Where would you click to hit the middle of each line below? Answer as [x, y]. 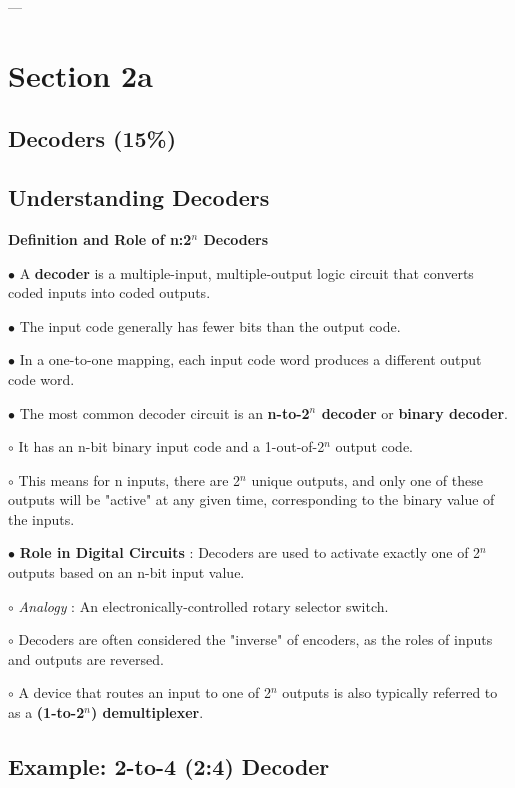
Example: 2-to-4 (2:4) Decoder [169, 766]
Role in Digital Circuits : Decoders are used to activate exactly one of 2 [250, 552]
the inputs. [41, 518]
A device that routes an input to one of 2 [144, 692]
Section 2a [80, 74]
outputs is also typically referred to [390, 692]
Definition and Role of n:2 [100, 238]
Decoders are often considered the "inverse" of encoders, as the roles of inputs [255, 639]
